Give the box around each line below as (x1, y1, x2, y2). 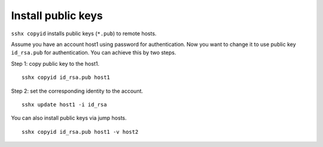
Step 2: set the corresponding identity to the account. (11, 87, 144, 94)
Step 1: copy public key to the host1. (11, 60, 100, 67)
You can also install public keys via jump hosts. (11, 114, 127, 122)
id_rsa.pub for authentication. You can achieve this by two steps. (11, 49, 176, 56)
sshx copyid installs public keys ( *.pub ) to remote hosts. (11, 30, 157, 37)
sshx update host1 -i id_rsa (22, 101, 107, 108)
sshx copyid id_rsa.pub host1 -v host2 (22, 128, 139, 135)
